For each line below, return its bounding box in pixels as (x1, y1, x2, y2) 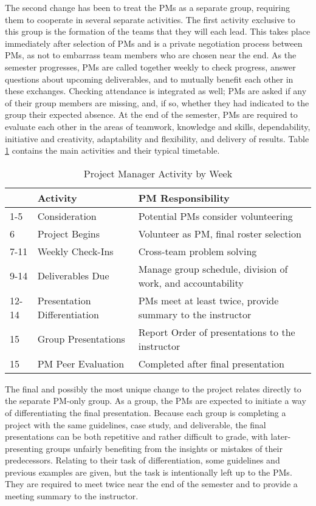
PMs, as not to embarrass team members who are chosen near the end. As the (5, 49, 297, 61)
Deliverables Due (37, 268, 109, 283)
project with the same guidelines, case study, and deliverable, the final (5, 418, 266, 431)
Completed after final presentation (138, 356, 284, 371)
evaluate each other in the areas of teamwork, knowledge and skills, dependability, (5, 120, 311, 132)
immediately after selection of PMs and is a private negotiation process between (5, 36, 303, 49)
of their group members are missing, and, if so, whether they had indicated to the (5, 96, 309, 109)
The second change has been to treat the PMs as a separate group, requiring (5, 1, 290, 13)
